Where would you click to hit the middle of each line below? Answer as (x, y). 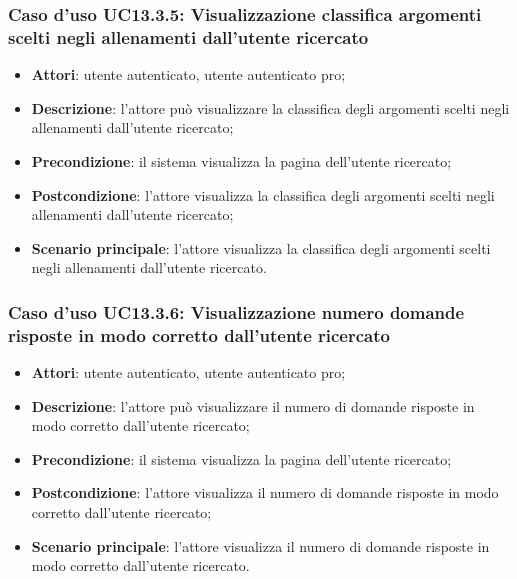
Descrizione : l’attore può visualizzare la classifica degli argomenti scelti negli (270, 107)
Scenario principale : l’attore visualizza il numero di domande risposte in (260, 545)
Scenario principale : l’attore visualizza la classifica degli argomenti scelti (261, 247)
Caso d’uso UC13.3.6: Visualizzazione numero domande (236, 311)
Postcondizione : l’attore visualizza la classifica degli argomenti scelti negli (263, 194)
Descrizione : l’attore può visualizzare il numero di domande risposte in (253, 405)
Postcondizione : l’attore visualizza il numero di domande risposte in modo (265, 492)
